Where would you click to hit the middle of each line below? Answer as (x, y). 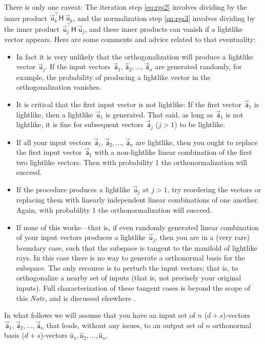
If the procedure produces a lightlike (73, 189)
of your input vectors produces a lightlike (81, 237)
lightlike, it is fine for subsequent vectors (80, 124)
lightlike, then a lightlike (55, 114)
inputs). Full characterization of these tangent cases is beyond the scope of (133, 287)
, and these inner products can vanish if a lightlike (164, 28)
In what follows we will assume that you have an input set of (100, 315)
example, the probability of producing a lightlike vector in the (113, 77)
